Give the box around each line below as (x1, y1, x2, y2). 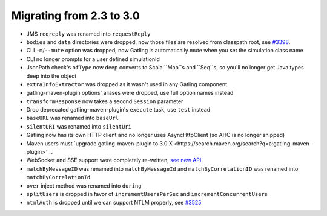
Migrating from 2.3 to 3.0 (11, 9, 140, 22)
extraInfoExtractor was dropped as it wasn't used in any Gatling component (26, 80, 227, 87)
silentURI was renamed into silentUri (26, 122, 132, 130)
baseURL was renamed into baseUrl (26, 115, 119, 122)
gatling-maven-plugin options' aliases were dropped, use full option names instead (26, 89, 234, 97)
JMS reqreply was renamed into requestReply (26, 30, 151, 37)
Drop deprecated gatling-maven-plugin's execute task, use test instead (26, 106, 211, 113)
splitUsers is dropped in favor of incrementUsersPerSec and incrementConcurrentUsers (26, 190, 268, 197)
